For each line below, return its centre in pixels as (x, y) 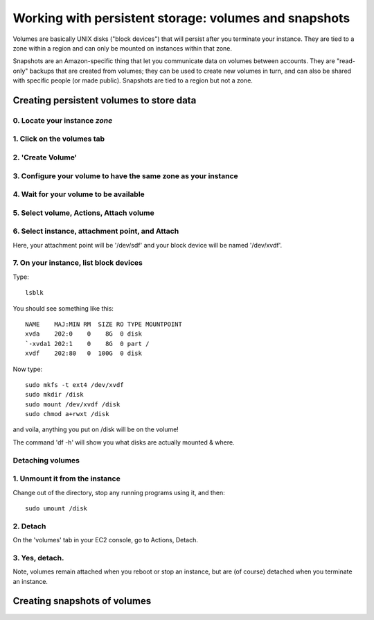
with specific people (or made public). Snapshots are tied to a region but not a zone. (133, 80)
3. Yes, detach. (38, 558)
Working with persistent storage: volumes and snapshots (181, 18)
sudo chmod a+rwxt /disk (67, 414)
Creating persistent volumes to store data (105, 100)
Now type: (28, 369)
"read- (346, 61)
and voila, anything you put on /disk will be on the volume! (96, 429)
